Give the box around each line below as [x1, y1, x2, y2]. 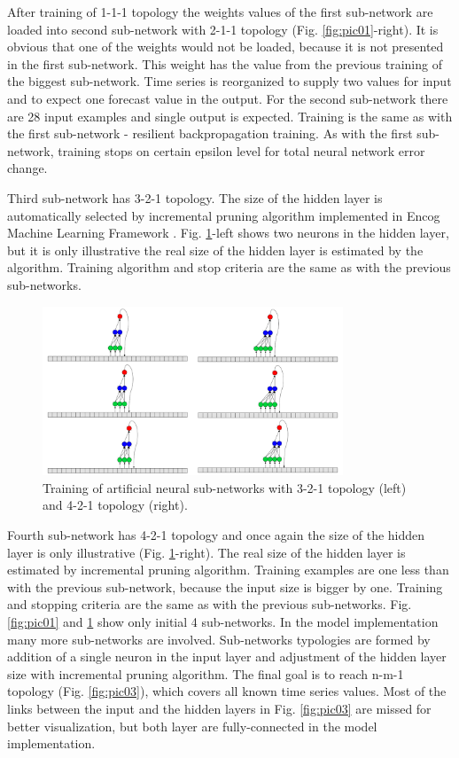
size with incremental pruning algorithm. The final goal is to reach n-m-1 [7, 664, 404, 683]
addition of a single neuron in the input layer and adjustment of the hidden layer [7, 647, 447, 666]
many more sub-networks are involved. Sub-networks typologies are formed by [7, 629, 431, 648]
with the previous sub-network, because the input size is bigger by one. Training [7, 577, 443, 596]
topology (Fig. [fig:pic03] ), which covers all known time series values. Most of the [7, 682, 447, 700]
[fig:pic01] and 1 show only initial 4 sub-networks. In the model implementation [7, 613, 439, 631]
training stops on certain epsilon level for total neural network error [58, 141, 425, 160]
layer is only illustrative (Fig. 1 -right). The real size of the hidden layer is [7, 543, 406, 561]
